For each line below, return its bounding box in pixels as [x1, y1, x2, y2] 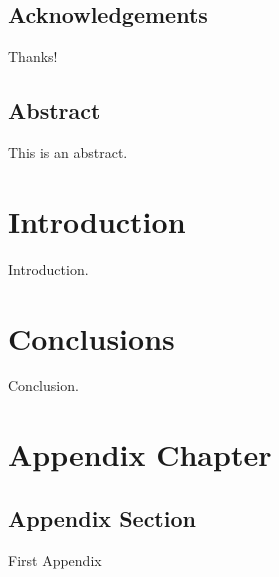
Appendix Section [8, 502, 196, 533]
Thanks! [8, 46, 58, 67]
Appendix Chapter [8, 434, 272, 475]
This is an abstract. [8, 142, 128, 162]
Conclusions [8, 317, 175, 358]
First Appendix [8, 549, 102, 570]
